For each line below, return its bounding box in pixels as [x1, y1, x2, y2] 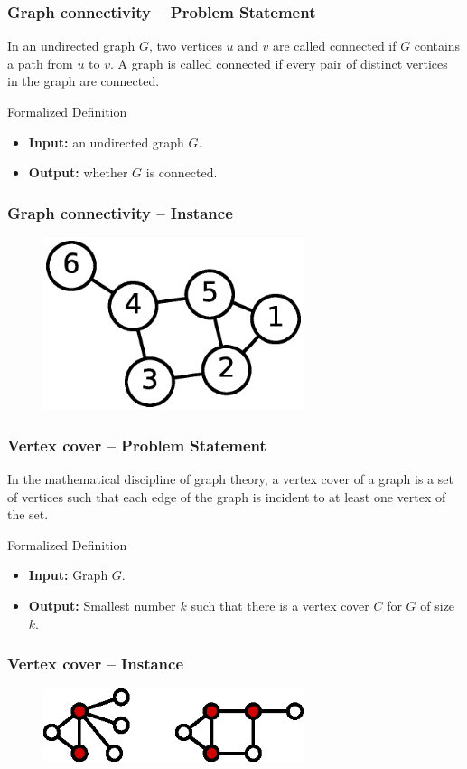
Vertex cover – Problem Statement [7, 433, 266, 456]
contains [414, 36, 461, 55]
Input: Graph [28, 565, 108, 584]
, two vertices [148, 36, 222, 55]
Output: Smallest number [28, 595, 176, 614]
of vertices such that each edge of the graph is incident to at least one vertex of [7, 487, 446, 506]
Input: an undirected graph [28, 132, 184, 151]
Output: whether [28, 163, 128, 182]
